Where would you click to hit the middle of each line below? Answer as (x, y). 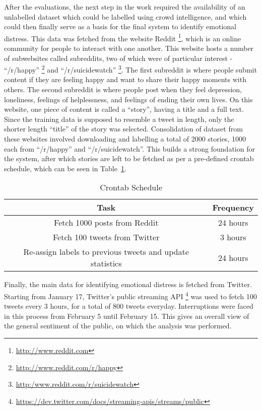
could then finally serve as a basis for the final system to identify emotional (120, 26)
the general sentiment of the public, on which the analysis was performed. (118, 326)
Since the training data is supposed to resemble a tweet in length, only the (119, 119)
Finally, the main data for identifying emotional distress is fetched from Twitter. (128, 284)
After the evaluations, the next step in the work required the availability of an (125, 7)
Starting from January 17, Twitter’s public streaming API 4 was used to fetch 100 (130, 295)
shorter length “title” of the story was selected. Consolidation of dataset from (123, 129)
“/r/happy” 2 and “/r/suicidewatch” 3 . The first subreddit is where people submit (130, 69)
